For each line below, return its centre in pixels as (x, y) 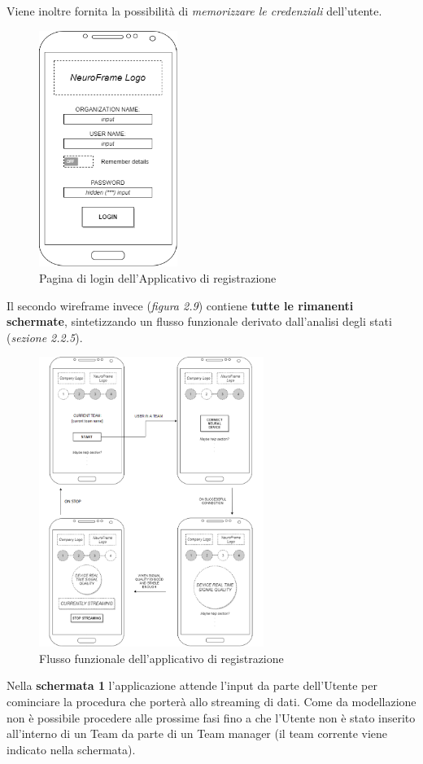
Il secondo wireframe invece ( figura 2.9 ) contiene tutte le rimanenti (180, 305)
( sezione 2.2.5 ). (45, 337)
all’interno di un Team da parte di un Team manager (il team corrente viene (197, 733)
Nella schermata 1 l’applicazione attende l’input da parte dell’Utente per (192, 685)
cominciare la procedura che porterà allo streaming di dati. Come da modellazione (211, 702)
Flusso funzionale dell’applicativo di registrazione (161, 658)
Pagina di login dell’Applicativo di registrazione (158, 278)
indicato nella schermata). (71, 749)
